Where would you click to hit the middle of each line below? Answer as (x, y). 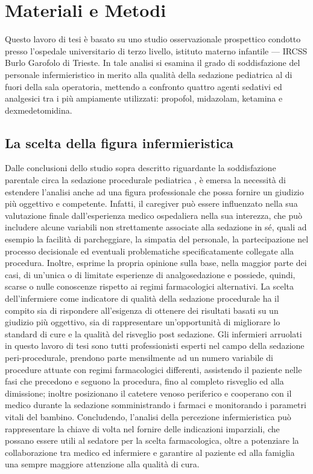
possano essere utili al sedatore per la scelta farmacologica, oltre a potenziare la (152, 440)
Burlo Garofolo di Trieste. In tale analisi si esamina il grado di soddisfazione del (153, 63)
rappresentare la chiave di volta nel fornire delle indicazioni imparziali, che (142, 428)
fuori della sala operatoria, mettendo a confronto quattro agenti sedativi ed (144, 86)
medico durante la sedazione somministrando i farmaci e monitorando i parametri (156, 405)
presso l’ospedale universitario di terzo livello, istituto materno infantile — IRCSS (156, 50)
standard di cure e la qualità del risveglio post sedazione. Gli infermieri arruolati (153, 333)
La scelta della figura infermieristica (119, 142)
